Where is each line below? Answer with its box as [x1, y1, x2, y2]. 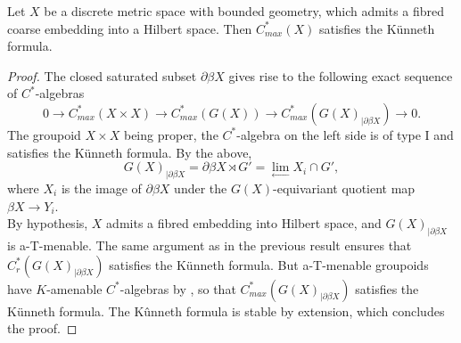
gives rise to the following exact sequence [228, 66, 453, 85]
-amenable [46, 279, 103, 298]
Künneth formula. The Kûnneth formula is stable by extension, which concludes [7, 301, 445, 320]
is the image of [61, 178, 142, 197]
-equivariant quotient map [273, 178, 416, 197]
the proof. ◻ [7, 319, 78, 338]
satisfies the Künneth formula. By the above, [7, 143, 252, 161]
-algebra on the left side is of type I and [236, 125, 454, 143]
